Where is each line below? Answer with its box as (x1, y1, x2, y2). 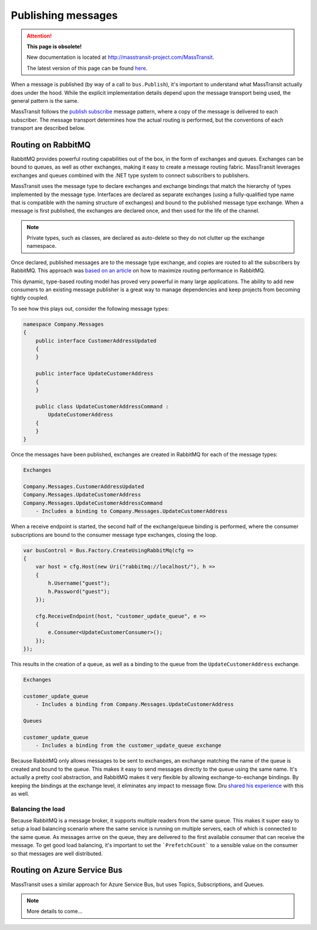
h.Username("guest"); (48, 580, 110, 587)
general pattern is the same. (11, 97, 79, 104)
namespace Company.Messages (23, 321, 104, 327)
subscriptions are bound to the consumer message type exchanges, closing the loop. (11, 531, 217, 538)
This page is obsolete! (26, 43, 82, 50)
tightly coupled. (11, 294, 49, 301)
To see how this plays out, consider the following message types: (11, 305, 170, 312)
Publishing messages (11, 9, 118, 22)
